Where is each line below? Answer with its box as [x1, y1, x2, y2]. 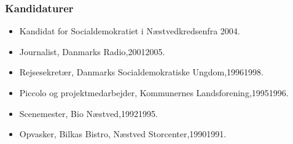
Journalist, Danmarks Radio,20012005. [19, 45, 165, 58]
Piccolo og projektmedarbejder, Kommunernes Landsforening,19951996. [19, 86, 289, 99]
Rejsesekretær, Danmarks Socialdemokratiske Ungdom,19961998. [19, 66, 264, 78]
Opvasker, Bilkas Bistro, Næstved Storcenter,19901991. [19, 127, 227, 140]
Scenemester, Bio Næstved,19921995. [19, 107, 158, 119]
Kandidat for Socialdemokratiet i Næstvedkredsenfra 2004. [19, 25, 240, 37]
